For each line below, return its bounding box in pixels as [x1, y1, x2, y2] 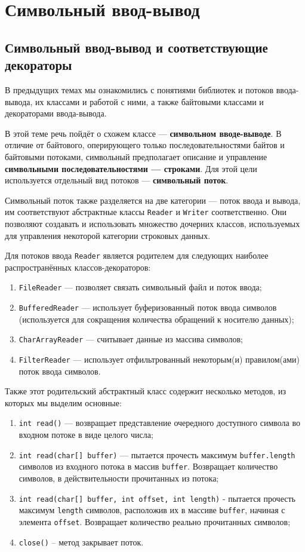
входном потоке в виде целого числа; [19, 428, 153, 441]
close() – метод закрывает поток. [19, 535, 144, 548]
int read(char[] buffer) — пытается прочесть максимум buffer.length [19, 448, 295, 461]
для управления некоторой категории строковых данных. [5, 229, 211, 241]
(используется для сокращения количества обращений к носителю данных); [19, 312, 294, 325]
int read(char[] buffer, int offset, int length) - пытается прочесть [19, 492, 295, 504]
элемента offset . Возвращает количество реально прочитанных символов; [19, 515, 291, 528]
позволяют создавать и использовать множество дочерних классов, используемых [5, 217, 300, 229]
